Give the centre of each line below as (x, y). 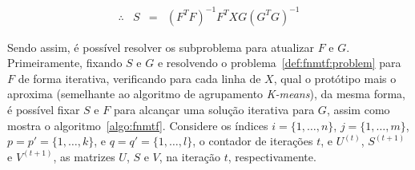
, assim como (358, 109)
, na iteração (190, 156)
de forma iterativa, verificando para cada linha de (139, 78)
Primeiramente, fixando (65, 63)
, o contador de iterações (253, 141)
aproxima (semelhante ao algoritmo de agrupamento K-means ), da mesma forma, (206, 94)
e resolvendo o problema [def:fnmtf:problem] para (279, 63)
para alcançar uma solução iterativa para (214, 109)
